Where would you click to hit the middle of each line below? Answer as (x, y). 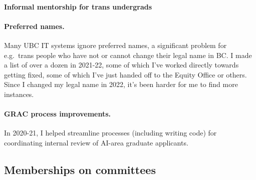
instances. (19, 94)
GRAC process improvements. (57, 114)
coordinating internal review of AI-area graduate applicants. (96, 142)
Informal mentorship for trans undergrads (78, 6)
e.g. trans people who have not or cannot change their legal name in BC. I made (128, 55)
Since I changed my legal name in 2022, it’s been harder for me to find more (121, 84)
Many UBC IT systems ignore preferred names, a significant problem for (115, 45)
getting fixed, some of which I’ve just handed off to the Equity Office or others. (125, 74)
